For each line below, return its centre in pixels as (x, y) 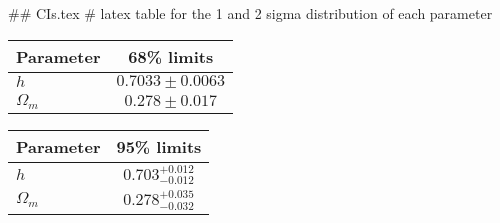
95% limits (159, 146)
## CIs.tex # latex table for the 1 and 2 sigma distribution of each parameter (250, 13)
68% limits (171, 56)
